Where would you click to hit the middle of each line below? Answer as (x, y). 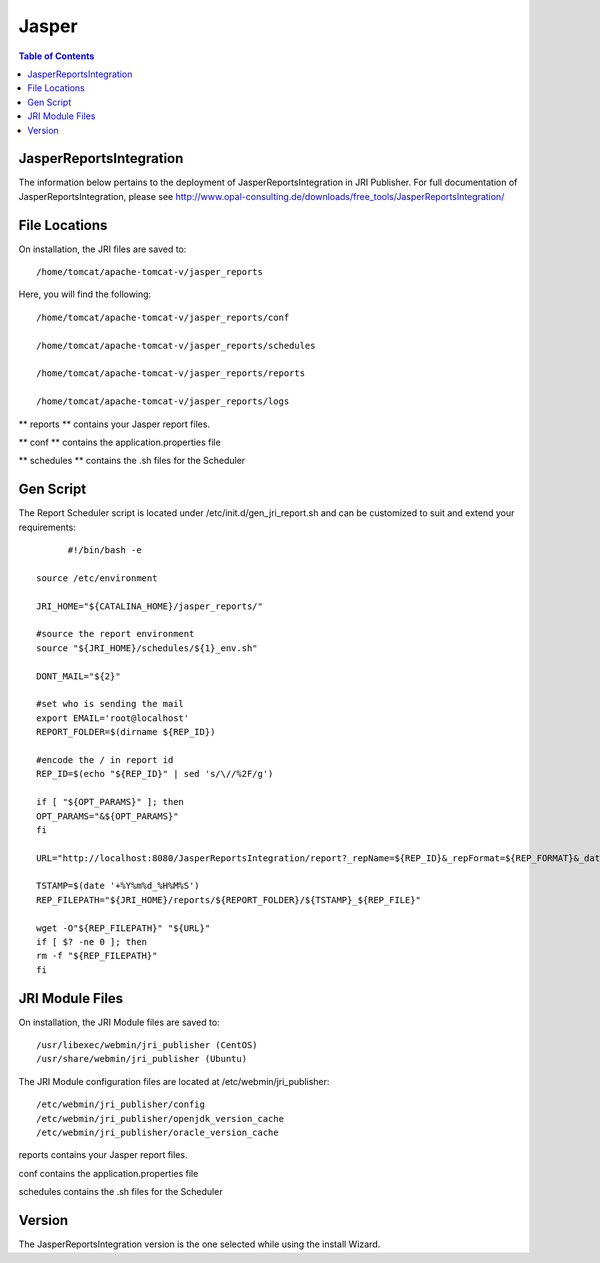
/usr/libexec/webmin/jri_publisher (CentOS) (147, 1045)
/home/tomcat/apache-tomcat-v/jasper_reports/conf (163, 317)
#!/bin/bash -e (104, 550)
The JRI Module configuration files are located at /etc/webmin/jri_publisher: (174, 1081)
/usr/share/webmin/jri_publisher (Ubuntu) (142, 1059)
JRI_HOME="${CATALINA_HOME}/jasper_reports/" (150, 606)
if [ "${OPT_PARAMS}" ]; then (110, 802)
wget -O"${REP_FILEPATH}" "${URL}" (123, 928)
